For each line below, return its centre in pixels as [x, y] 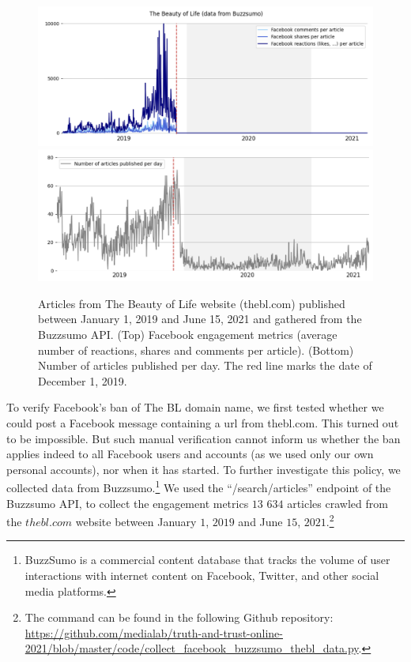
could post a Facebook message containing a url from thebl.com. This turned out [203, 423]
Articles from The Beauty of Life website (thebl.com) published [192, 303]
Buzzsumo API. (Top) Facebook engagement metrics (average [188, 335]
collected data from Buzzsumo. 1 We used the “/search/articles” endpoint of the [199, 487]
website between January [136, 521]
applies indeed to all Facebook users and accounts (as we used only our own [190, 454]
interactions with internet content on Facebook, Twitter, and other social [202, 575]
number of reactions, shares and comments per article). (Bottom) [196, 350]
